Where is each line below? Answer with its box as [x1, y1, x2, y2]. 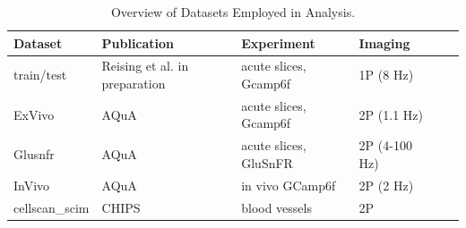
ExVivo [13, 105, 55, 123]
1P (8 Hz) [358, 65, 414, 84]
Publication [101, 33, 175, 52]
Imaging [358, 33, 410, 52]
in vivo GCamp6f [241, 175, 336, 194]
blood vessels [241, 198, 312, 216]
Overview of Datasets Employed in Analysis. [110, 3, 356, 21]
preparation [101, 74, 166, 93]
